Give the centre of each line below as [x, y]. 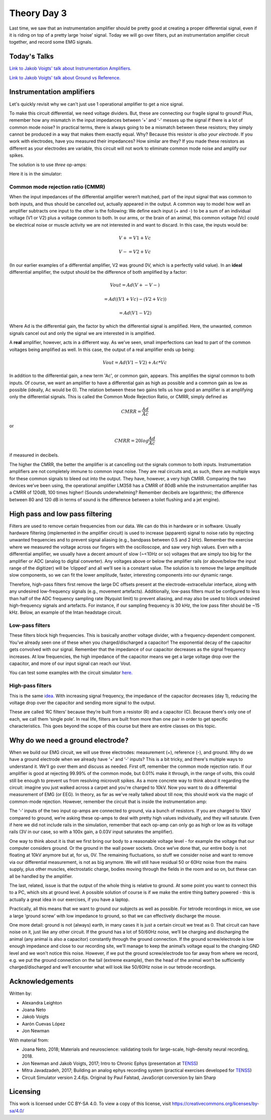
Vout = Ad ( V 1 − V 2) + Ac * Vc [135, 362]
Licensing [25, 1092]
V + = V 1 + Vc [135, 238]
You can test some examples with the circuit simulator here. [71, 673]
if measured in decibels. [34, 455]
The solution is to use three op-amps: [48, 164]
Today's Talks [31, 57]
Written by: [21, 993]
